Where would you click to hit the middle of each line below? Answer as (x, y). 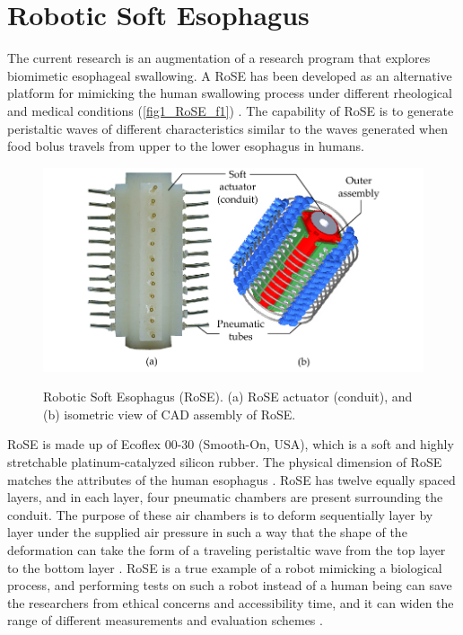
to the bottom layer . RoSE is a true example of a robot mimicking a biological (225, 567)
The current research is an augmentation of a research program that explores (219, 58)
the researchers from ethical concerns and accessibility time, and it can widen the (231, 602)
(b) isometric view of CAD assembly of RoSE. (170, 414)
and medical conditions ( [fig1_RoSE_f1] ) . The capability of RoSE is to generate (231, 110)
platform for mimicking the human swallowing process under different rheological (230, 93)
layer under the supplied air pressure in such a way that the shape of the (207, 532)
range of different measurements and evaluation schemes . (165, 620)
